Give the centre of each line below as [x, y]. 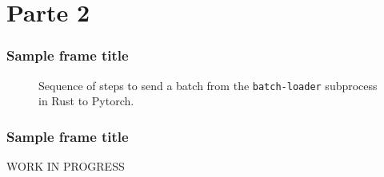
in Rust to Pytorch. [86, 101]
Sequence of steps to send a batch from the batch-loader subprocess [208, 85]
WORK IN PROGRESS [66, 166]
